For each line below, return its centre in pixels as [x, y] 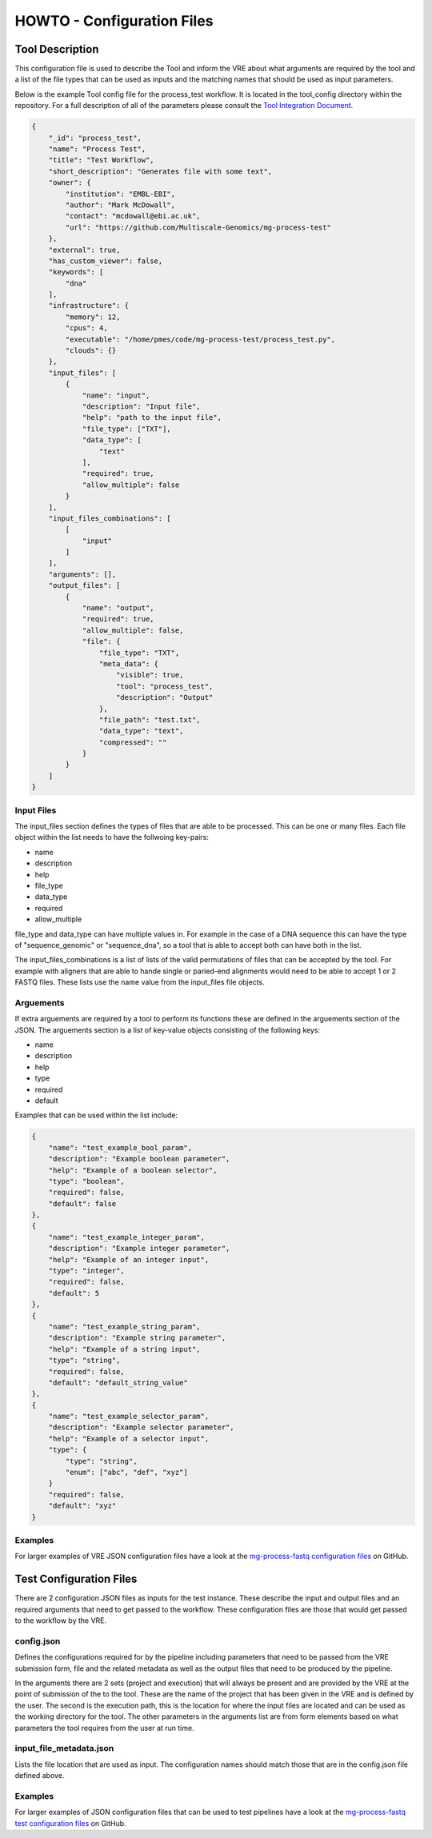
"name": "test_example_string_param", [124, 1327]
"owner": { [70, 183]
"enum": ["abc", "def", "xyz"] [126, 1472]
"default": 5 [74, 1293]
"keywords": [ [76, 272]
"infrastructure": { [89, 306]
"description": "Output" [165, 697]
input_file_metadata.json [64, 1748]
